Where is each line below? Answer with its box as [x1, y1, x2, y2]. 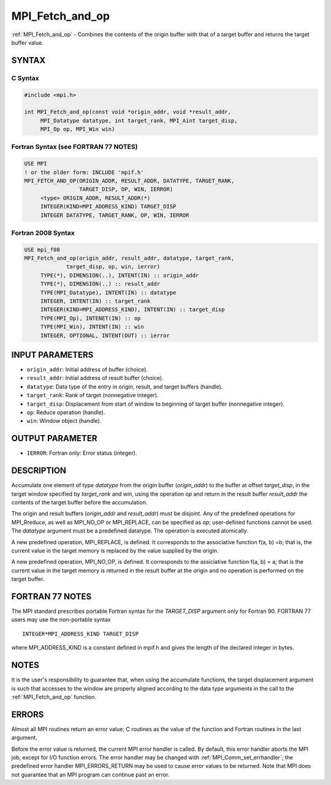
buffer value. [11, 39, 44, 46]
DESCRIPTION [11, 466, 67, 476]
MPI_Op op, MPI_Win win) [40, 126, 115, 133]
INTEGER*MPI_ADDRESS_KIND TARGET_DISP [22, 630, 139, 637]
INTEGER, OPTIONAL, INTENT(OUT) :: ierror [40, 332, 170, 339]
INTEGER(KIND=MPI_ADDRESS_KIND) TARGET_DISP [40, 203, 177, 210]
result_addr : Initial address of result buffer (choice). [26, 374, 164, 382]
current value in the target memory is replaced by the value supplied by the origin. [11, 547, 219, 554]
